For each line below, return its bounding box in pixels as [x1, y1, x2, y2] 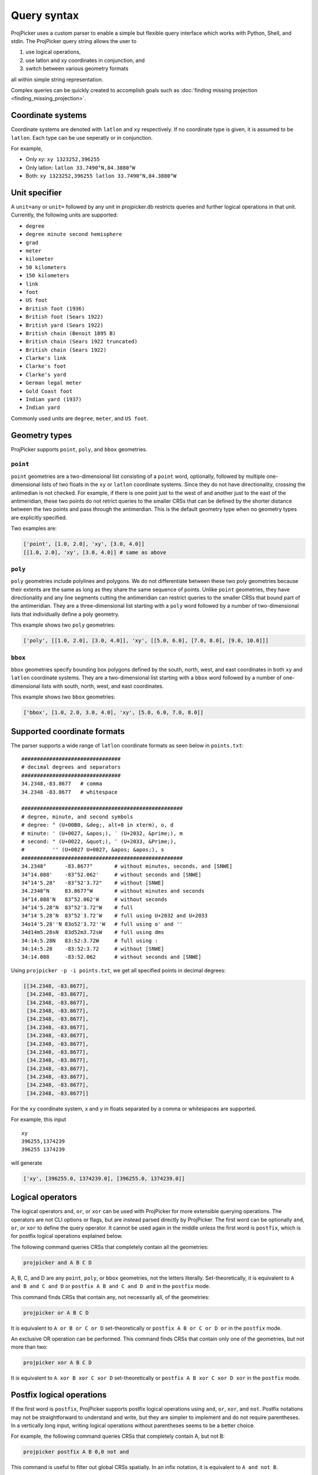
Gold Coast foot [25, 388, 73, 395]
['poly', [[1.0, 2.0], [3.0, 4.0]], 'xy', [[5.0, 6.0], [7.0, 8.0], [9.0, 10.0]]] [23, 637, 269, 644]
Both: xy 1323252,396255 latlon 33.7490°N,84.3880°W [25, 172, 177, 179]
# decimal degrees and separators [21, 764, 121, 771]
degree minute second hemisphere [25, 231, 122, 238]
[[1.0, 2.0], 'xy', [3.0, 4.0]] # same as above [23, 549, 167, 556]
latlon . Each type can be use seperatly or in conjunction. [11, 134, 153, 141]
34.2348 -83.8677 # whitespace [21, 788, 118, 795]
